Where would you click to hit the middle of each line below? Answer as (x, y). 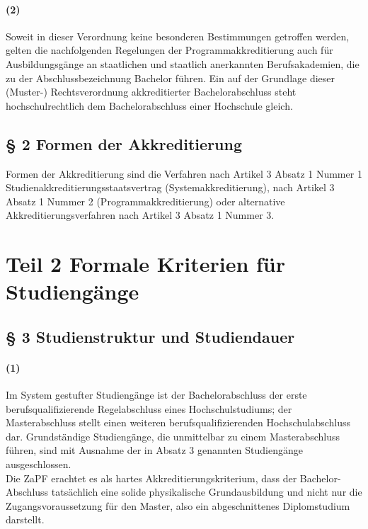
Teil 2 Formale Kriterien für (145, 264)
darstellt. (25, 519)
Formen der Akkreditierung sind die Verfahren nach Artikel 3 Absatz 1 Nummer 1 (184, 173)
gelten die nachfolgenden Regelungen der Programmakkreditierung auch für (169, 50)
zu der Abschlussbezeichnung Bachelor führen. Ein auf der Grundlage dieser (171, 78)
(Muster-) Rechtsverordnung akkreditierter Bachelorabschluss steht (151, 92)
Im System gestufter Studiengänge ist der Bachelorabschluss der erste (156, 395)
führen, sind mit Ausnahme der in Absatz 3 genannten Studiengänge (154, 450)
